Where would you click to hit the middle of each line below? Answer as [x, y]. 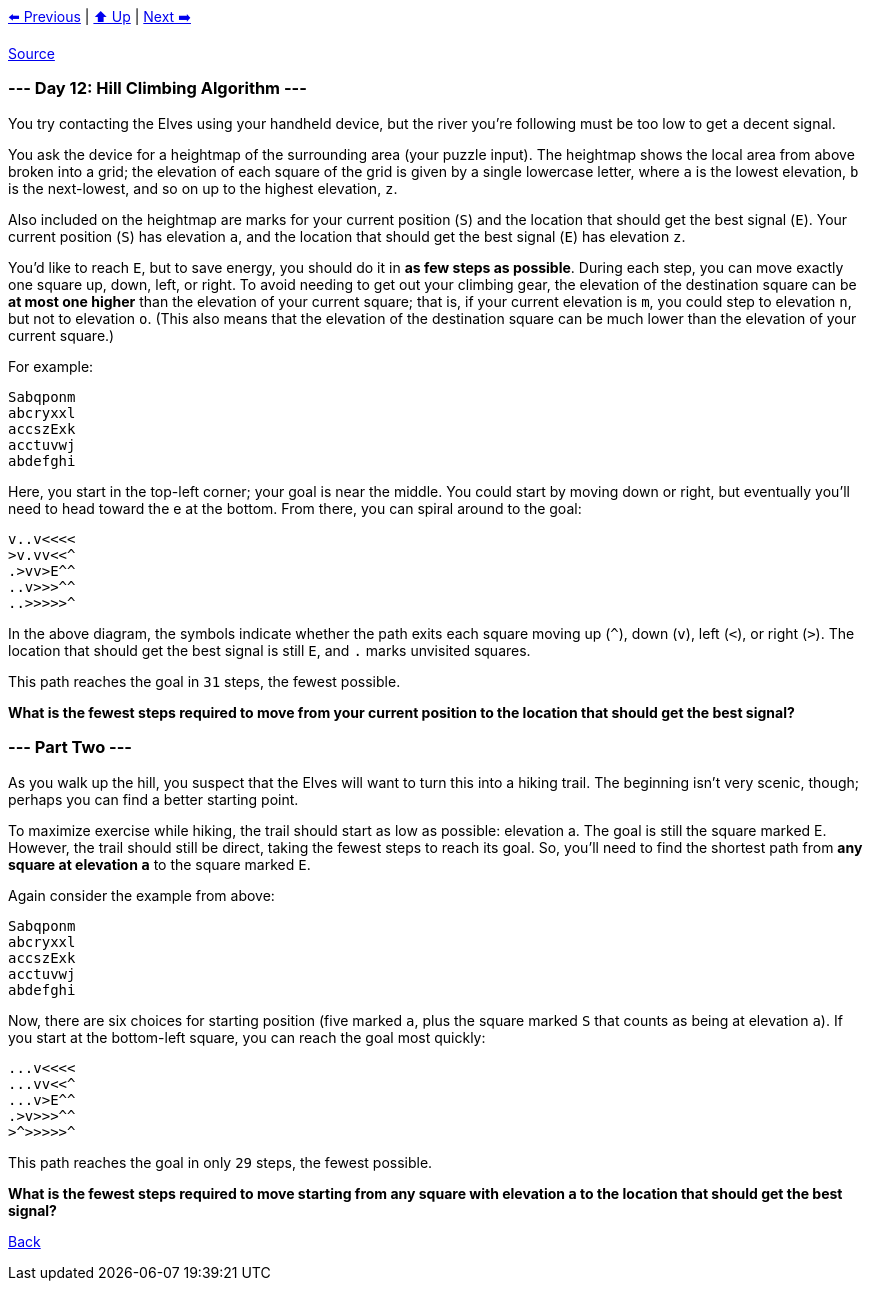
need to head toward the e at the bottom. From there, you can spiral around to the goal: [295, 508]
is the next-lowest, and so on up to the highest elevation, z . [203, 188]
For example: [51, 366]
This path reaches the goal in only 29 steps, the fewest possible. [220, 1162]
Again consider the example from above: [141, 895]
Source [31, 53]
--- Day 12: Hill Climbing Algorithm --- [157, 88]
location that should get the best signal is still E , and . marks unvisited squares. [269, 650]
